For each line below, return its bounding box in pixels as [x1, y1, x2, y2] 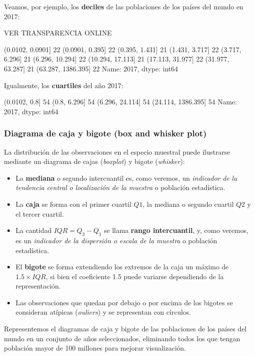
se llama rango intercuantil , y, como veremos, [104, 225, 249, 235]
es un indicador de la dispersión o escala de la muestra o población [15, 235, 218, 245]
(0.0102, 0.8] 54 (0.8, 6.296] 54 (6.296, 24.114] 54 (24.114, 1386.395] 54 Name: [4, 97, 237, 107]
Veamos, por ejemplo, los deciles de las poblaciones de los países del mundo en [4, 1, 244, 11]
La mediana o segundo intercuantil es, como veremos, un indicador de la [15, 172, 237, 183]
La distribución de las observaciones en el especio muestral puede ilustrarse [4, 146, 230, 157]
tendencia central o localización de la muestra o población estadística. [15, 182, 225, 193]
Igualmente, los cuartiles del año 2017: [4, 80, 124, 90]
